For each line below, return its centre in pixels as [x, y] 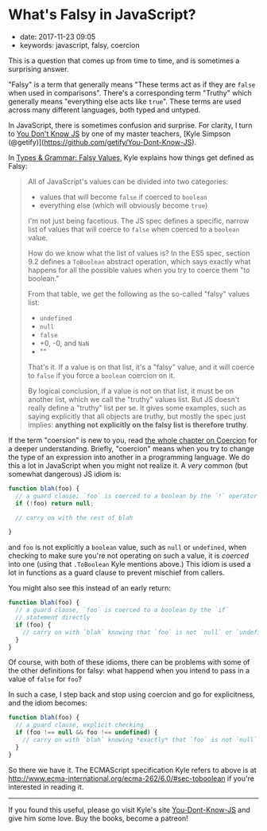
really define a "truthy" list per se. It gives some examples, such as [137, 408]
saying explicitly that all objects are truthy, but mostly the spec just [137, 416]
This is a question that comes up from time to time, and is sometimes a [124, 60]
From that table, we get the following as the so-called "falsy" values [139, 294]
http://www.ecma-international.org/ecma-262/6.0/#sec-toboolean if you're [131, 778]
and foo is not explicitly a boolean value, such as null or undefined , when [128, 548]
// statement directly [53, 618]
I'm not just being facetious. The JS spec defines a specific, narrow [138, 220]
